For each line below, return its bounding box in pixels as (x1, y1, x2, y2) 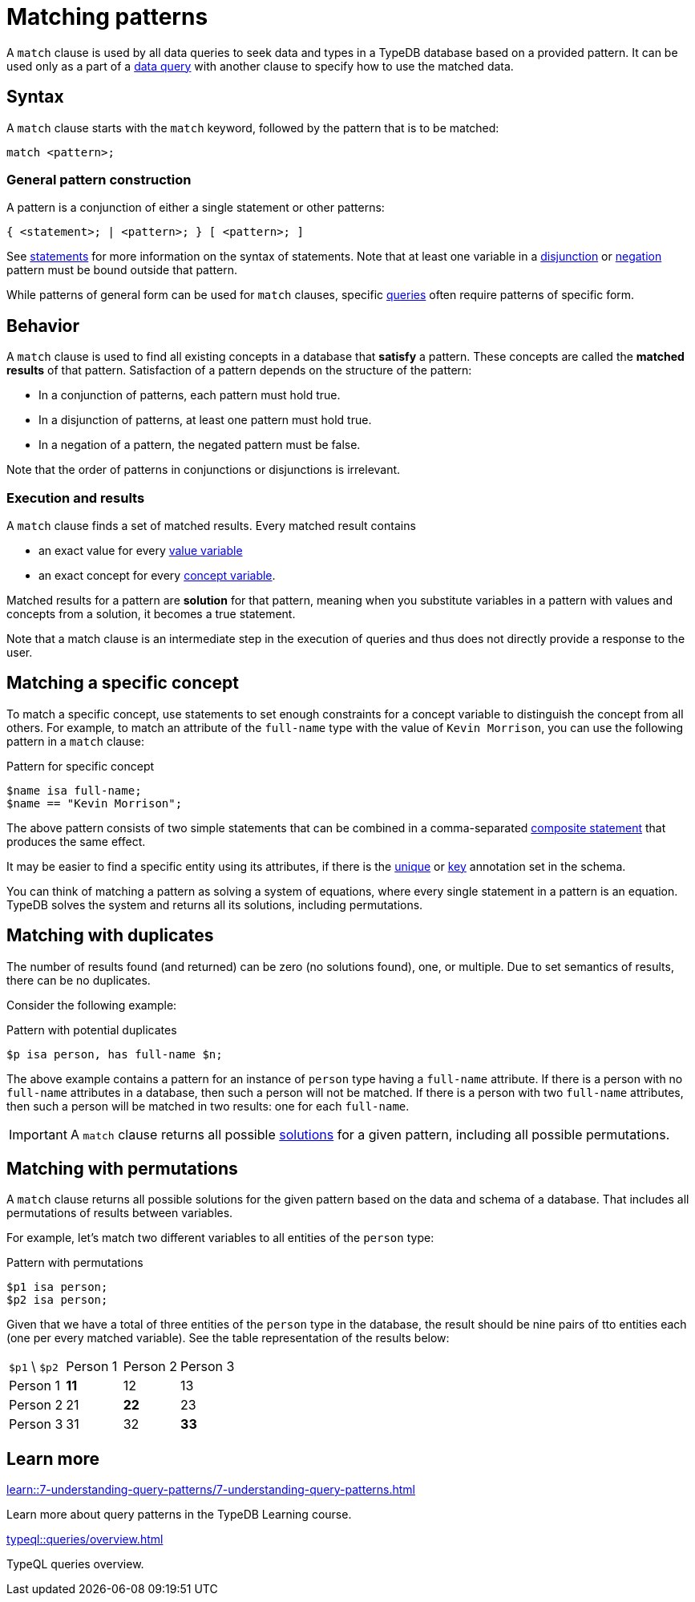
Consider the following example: (6, 997, 177, 1012)
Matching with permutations (6, 1159, 238, 1179)
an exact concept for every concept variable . (38, 568, 276, 582)
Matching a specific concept (6, 673, 240, 694)
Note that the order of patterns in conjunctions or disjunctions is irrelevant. (6, 463, 401, 477)
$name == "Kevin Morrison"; (6, 796, 183, 810)
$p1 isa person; (6, 1280, 108, 1294)
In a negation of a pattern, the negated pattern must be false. (38, 438, 361, 452)
